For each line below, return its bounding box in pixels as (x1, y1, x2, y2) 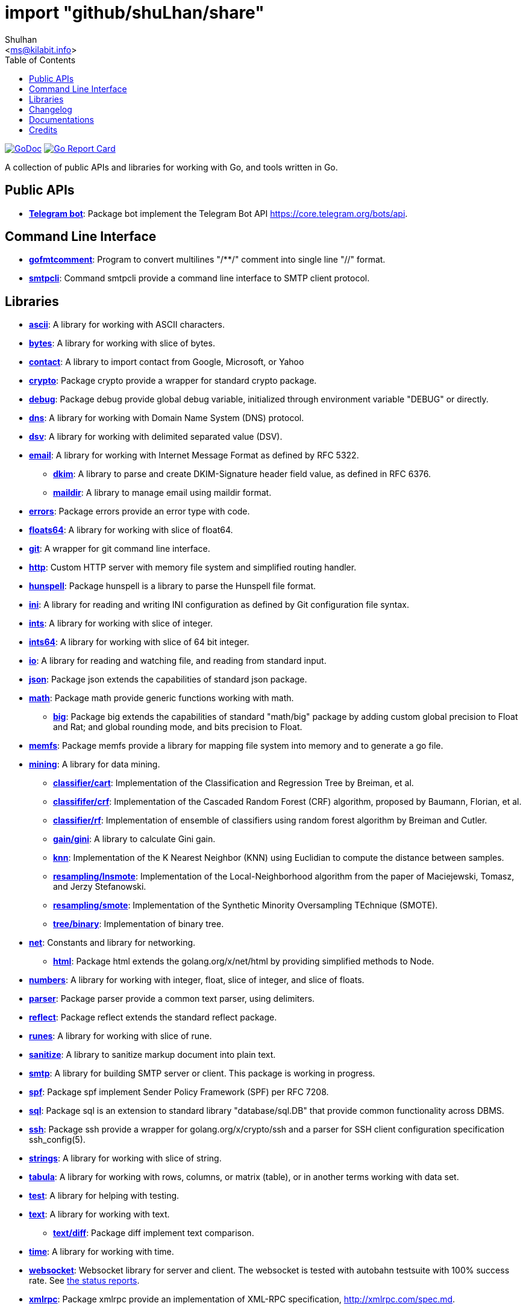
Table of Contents (5, 54, 76, 65)
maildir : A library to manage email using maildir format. (53, 487, 272, 498)
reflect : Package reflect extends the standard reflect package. (29, 1012, 277, 1023)
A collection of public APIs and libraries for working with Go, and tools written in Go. (5, 161, 338, 172)
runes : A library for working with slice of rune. (29, 1031, 212, 1042)
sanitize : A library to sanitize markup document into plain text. (29, 1049, 276, 1060)
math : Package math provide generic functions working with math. (29, 693, 294, 704)
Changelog (29, 104, 72, 114)
